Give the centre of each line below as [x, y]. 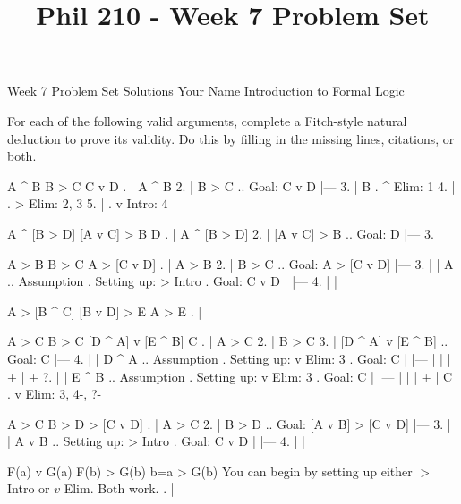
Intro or [29, 488]
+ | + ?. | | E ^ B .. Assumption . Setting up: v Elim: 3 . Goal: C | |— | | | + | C [230, 376]
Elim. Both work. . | [119, 488]
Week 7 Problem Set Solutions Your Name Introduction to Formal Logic [206, 91]
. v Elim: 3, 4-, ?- [55, 394]
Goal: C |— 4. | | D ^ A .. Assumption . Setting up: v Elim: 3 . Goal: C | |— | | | [229, 358]
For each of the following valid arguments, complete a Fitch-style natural [207, 120]
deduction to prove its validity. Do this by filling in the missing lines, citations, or [231, 138]
